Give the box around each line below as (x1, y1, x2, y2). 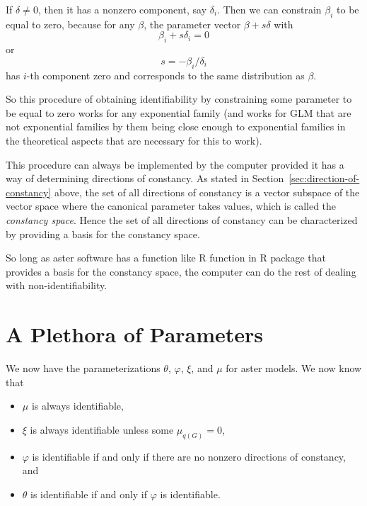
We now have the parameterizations (6, 361, 161, 376)
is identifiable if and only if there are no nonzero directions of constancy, (32, 449, 346, 463)
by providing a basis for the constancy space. (6, 226, 200, 241)
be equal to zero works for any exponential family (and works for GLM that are (6, 105, 351, 120)
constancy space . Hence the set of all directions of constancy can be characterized (6, 212, 358, 227)
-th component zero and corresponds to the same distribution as (26, 67, 305, 82)
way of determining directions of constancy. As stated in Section (6, 171, 284, 186)
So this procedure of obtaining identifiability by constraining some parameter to (6, 91, 352, 106)
